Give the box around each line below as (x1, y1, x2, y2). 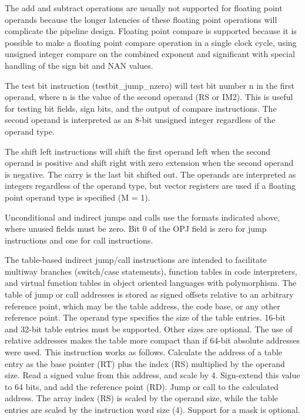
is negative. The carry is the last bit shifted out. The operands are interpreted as (5, 168, 296, 180)
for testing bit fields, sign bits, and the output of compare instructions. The (5, 102, 277, 114)
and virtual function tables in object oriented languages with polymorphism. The (5, 276, 297, 289)
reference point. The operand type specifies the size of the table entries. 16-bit (5, 311, 286, 324)
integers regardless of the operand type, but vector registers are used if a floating (5, 179, 296, 192)
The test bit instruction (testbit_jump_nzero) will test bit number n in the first (5, 79, 294, 91)
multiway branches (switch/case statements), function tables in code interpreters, (5, 265, 297, 277)
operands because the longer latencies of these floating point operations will (5, 13, 277, 25)
